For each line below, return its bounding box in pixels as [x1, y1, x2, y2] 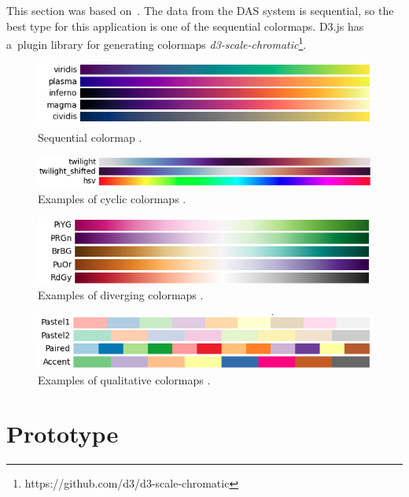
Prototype [6, 417, 119, 450]
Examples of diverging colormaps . [38, 287, 204, 303]
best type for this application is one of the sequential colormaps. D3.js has [6, 17, 364, 34]
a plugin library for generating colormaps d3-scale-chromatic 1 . [6, 34, 307, 52]
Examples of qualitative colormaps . [38, 371, 211, 388]
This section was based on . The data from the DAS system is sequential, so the [6, 2, 394, 18]
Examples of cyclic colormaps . [38, 190, 186, 206]
